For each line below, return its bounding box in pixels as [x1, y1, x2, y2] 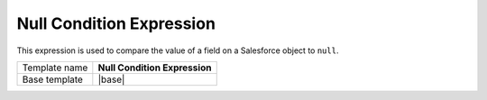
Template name [22, 61, 88, 74]
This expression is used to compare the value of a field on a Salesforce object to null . [16, 45, 339, 56]
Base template [22, 73, 83, 86]
